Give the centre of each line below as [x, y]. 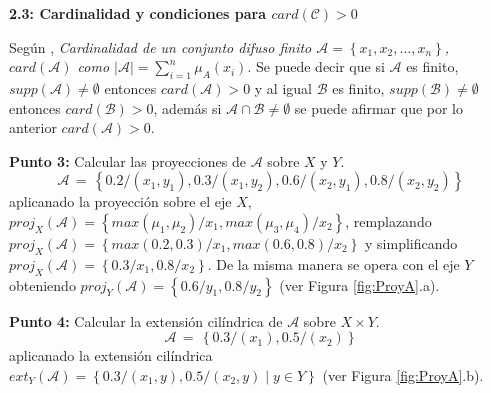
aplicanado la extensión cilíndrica [111, 355]
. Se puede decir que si [316, 66]
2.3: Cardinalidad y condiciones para [138, 13]
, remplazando [388, 220]
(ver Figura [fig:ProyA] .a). [359, 284]
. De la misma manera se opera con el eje [333, 263]
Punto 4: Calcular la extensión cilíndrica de [146, 320]
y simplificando [411, 242]
